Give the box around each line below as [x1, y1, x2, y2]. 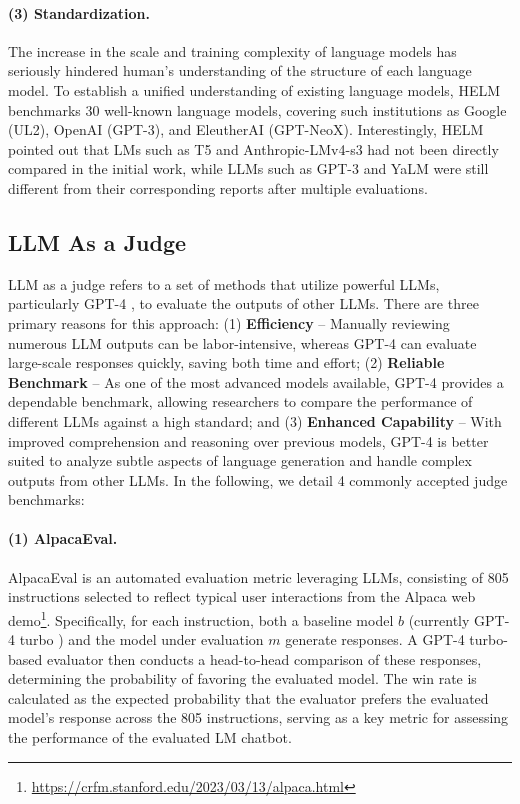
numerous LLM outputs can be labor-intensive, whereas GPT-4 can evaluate [8, 332, 477, 353]
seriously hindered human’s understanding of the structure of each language [8, 60, 472, 81]
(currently [408, 609, 470, 630]
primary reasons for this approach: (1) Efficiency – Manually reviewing [8, 312, 450, 333]
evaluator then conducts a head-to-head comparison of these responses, [46, 648, 482, 669]
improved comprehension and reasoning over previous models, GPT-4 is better [8, 430, 489, 451]
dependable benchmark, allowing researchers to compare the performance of [8, 391, 473, 412]
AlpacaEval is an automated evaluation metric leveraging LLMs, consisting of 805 [8, 566, 509, 587]
